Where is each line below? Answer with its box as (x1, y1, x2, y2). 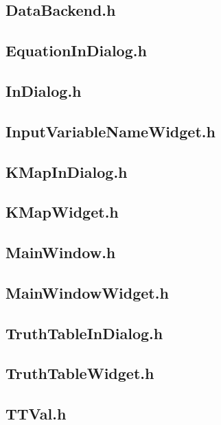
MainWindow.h (5, 242, 116, 263)
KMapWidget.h (5, 201, 119, 222)
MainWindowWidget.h (5, 282, 169, 303)
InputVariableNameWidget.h (5, 120, 216, 141)
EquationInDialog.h (5, 40, 147, 61)
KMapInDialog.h (5, 161, 128, 182)
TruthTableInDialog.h (5, 322, 163, 343)
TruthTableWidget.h (5, 363, 154, 384)
